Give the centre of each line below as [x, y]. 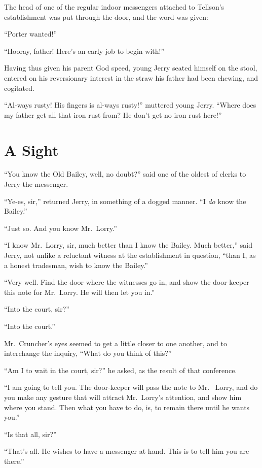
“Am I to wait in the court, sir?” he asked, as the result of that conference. [121, 370]
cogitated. [19, 88]
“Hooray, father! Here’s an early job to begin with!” [84, 51]
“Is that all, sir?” [30, 434]
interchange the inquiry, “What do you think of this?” [88, 353]
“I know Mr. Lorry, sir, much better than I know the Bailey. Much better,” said [128, 245]
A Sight [31, 149]
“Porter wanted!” [31, 34]
